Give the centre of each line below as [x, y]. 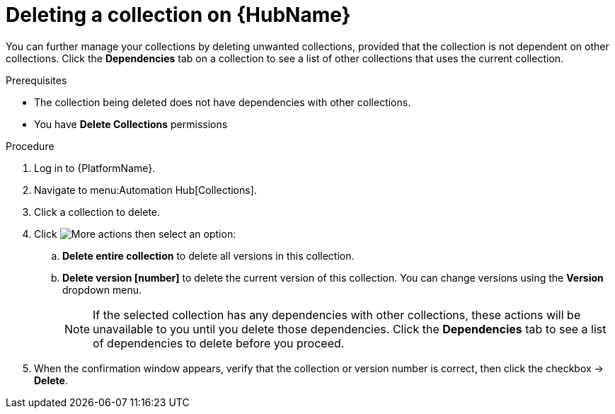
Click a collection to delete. [97, 212]
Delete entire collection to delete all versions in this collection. [208, 255]
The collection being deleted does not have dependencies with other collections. [223, 102]
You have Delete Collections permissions [131, 124]
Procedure [30, 146]
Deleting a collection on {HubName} [178, 15]
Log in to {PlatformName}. [95, 168]
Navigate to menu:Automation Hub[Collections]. [145, 190]
